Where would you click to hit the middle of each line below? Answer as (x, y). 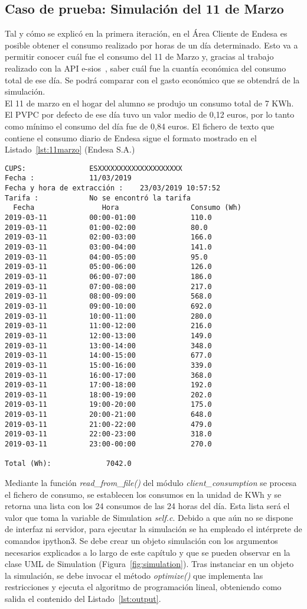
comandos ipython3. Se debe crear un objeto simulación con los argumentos (141, 541)
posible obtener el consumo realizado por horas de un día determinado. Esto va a (151, 45)
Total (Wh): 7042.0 (68, 464)
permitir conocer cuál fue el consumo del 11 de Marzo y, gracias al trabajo (139, 56)
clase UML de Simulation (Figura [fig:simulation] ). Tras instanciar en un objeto (149, 564)
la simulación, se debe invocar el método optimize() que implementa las (134, 575)
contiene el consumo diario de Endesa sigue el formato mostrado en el (131, 137)
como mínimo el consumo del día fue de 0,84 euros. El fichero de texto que (140, 126)
